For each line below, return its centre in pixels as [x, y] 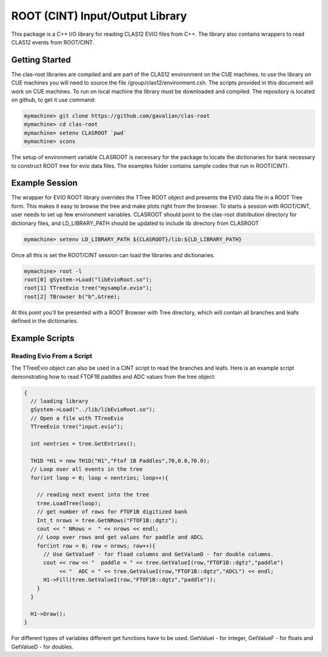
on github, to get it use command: [53, 100]
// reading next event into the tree [93, 495]
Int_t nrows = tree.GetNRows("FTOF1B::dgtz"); [108, 520]
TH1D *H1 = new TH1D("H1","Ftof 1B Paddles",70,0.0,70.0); [120, 461]
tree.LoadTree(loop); [69, 503]
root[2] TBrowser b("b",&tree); [72, 297]
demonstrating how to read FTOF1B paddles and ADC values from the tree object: [113, 376]
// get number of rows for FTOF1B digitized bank [112, 512]
